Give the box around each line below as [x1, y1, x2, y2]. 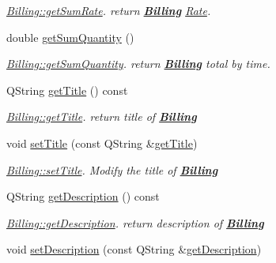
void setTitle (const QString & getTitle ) [6, 134, 198, 151]
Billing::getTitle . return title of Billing [6, 108, 197, 125]
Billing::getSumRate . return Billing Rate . [6, 2, 211, 18]
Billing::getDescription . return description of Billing [6, 214, 264, 231]
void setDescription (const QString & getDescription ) [6, 241, 262, 257]
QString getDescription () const [6, 188, 160, 205]
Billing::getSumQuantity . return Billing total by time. [6, 55, 270, 72]
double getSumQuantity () [6, 28, 134, 45]
